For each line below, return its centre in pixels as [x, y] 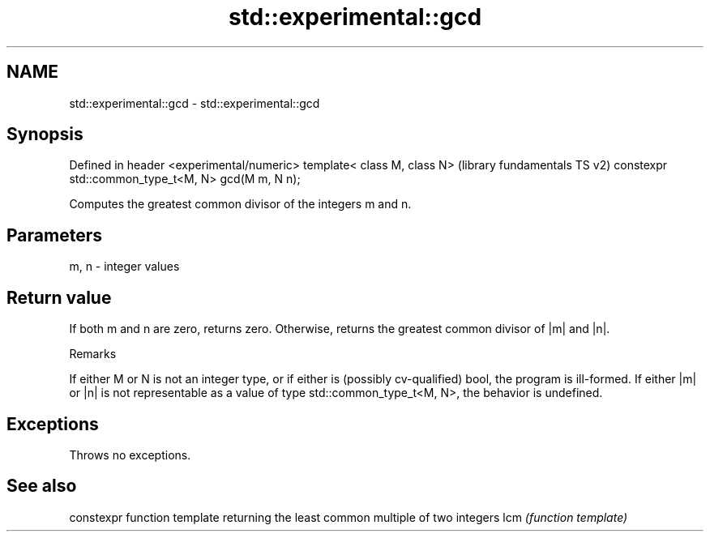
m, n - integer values [124, 267]
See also [42, 486]
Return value [59, 297]
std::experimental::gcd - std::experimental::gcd [195, 103]
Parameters [54, 235]
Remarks [93, 354]
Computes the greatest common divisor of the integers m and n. [240, 204]
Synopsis [45, 134]
